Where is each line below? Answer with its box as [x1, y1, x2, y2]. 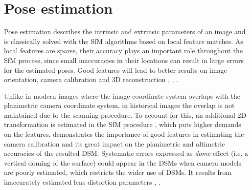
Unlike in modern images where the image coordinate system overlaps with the [4, 90, 241, 101]
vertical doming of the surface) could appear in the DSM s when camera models [4, 157, 242, 168]
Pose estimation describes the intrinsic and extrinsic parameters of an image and [4, 26, 246, 37]
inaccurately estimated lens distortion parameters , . [4, 177, 160, 187]
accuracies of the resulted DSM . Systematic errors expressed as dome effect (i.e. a [4, 148, 249, 158]
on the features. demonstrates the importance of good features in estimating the [4, 129, 244, 139]
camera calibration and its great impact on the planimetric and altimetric [4, 138, 225, 148]
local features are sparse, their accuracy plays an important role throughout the [4, 45, 243, 56]
